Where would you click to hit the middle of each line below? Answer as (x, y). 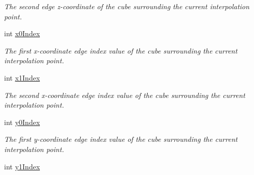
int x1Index (22, 77)
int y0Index (22, 122)
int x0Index (22, 33)
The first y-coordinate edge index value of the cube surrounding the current (121, 139)
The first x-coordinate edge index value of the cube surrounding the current (121, 50)
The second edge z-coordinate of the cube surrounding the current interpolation (127, 6)
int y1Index (22, 166)
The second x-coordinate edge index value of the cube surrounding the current (125, 95)
